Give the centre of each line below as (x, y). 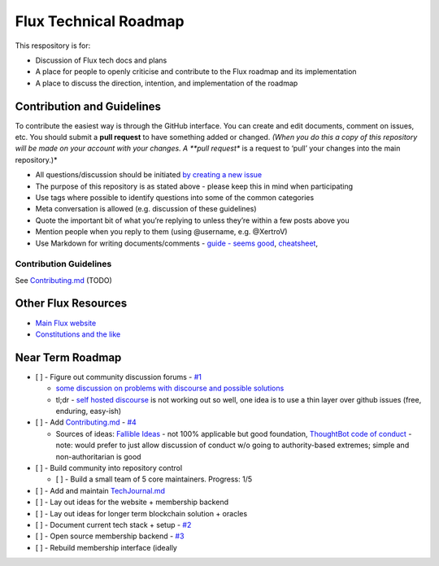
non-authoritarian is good (98, 456)
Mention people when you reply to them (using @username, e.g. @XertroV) (161, 232)
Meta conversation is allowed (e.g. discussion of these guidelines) (146, 209)
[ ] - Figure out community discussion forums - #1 (119, 377)
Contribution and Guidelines (88, 106)
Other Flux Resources (71, 304)
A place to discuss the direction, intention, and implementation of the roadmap (167, 83)
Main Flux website (66, 323)
